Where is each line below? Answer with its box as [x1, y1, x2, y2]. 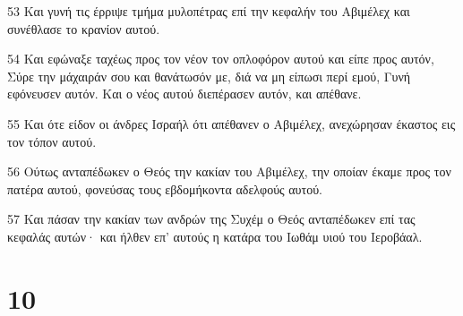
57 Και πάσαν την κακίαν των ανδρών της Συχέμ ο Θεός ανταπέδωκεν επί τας [7, 209, 416, 228]
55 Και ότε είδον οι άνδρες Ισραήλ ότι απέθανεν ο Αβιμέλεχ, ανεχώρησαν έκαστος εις [7, 114, 456, 132]
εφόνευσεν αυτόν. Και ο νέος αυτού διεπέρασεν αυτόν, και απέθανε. [7, 84, 362, 103]
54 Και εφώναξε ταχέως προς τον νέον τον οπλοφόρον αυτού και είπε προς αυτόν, [7, 49, 434, 68]
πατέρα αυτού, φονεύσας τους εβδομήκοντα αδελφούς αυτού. [7, 179, 322, 198]
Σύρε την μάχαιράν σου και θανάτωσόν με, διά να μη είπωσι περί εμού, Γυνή [7, 66, 411, 85]
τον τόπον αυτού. [7, 132, 97, 150]
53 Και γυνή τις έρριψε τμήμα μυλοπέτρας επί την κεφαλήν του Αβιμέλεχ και [7, 2, 410, 20]
